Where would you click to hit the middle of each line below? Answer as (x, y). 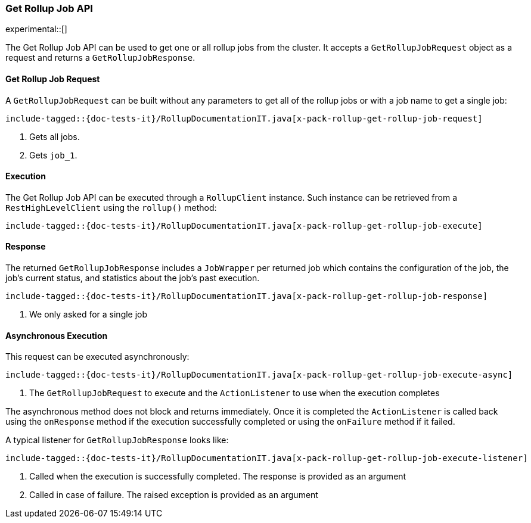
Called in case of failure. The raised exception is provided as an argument (174, 495)
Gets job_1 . (53, 155)
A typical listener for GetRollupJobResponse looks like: (117, 440)
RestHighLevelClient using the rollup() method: (111, 207)
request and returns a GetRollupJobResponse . (100, 58)
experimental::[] (36, 29)
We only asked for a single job (88, 315)
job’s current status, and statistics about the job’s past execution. (133, 278)
